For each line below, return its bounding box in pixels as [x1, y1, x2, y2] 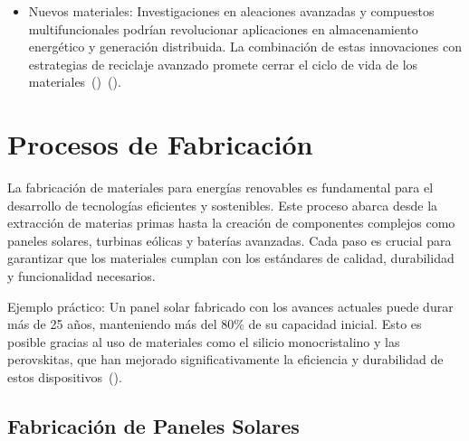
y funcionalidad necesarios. [7, 267, 156, 286]
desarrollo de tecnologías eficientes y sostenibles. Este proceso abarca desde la [7, 195, 438, 214]
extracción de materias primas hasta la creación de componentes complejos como [7, 213, 455, 232]
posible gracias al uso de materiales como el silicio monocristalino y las [7, 332, 400, 351]
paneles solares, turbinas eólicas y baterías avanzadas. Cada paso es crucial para [7, 230, 452, 249]
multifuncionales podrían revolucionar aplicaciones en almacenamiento [28, 19, 418, 38]
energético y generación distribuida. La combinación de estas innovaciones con [28, 37, 462, 56]
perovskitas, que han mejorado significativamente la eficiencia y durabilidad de [7, 350, 444, 369]
